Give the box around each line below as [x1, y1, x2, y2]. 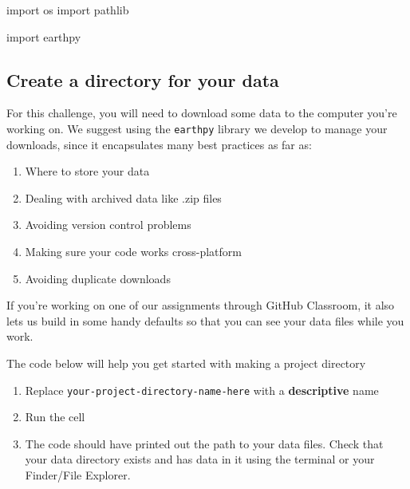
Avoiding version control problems [25, 216, 191, 233]
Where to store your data [25, 163, 150, 179]
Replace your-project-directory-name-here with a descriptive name [25, 381, 379, 398]
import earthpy [6, 28, 81, 45]
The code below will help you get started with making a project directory [6, 354, 366, 371]
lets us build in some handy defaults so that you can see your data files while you [6, 312, 404, 329]
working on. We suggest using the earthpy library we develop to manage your [6, 120, 388, 136]
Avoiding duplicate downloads [25, 270, 171, 286]
